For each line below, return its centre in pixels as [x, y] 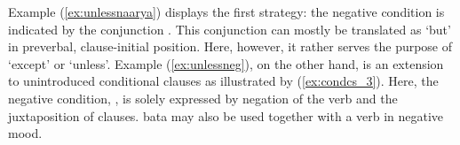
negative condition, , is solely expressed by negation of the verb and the [203, 98]
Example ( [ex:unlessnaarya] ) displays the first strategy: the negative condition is [226, 11]
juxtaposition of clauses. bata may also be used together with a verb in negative [226, 115]
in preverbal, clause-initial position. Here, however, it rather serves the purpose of [230, 46]
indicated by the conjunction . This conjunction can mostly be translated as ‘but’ [230, 29]
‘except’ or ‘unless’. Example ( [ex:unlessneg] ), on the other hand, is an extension [226, 63]
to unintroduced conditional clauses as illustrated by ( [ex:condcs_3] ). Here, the [223, 81]
